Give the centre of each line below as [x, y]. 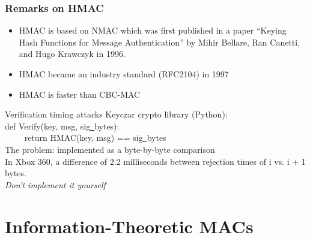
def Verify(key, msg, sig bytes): [62, 126]
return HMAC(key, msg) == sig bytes [95, 138]
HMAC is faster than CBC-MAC [80, 94]
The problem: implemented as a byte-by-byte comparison [110, 149]
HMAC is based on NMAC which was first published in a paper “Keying [153, 30]
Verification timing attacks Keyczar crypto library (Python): [116, 114]
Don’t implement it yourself [55, 184]
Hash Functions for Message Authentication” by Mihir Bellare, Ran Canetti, [160, 42]
